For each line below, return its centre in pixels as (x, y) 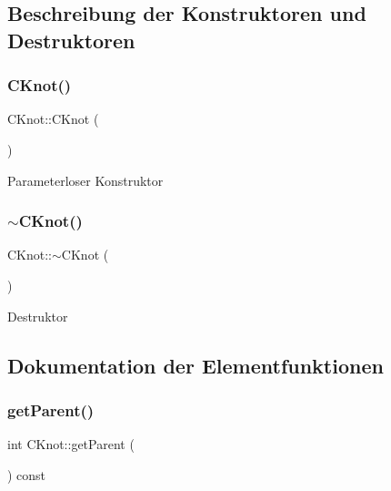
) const (27, 474)
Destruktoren (71, 40)
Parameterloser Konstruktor (85, 180)
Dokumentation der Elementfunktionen (195, 365)
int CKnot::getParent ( (71, 444)
